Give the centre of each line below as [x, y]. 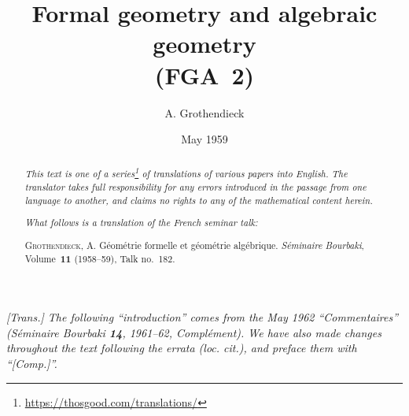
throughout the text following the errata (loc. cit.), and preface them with [182, 348]
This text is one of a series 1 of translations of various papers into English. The [186, 173]
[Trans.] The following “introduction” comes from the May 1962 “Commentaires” [203, 317]
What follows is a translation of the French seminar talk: [141, 223]
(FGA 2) [204, 74]
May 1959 [204, 139]
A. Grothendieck [204, 112]
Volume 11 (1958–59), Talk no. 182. [100, 258]
